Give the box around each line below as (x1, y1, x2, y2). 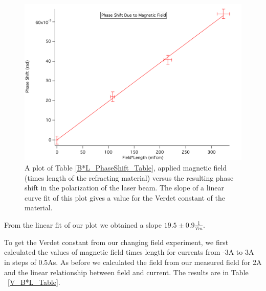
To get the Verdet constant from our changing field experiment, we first (4, 236, 229, 247)
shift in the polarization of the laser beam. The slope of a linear (25, 182, 225, 193)
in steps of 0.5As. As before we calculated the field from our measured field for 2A (4, 256, 262, 267)
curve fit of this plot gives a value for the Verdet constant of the (25, 192, 225, 203)
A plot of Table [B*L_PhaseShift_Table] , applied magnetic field (25, 162, 227, 173)
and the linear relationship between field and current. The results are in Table (4, 266, 249, 277)
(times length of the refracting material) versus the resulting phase (25, 172, 234, 183)
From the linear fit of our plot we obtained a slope (4, 219, 162, 230)
